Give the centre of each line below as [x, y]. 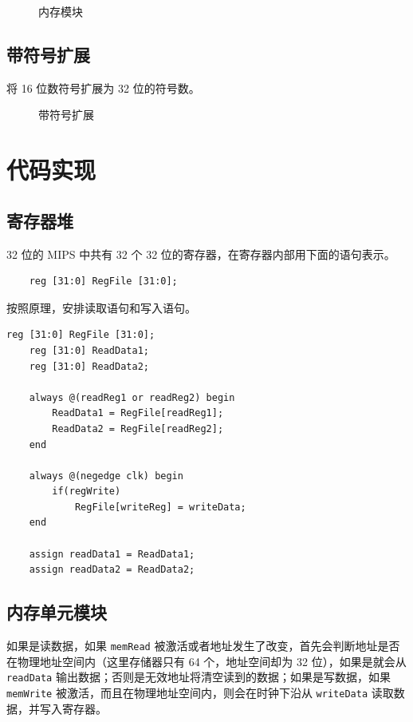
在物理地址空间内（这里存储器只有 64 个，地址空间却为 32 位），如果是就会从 [206, 661]
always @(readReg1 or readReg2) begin [132, 397]
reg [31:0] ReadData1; [89, 350]
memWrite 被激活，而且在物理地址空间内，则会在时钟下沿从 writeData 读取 [200, 692]
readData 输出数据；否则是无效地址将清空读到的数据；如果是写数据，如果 [199, 677]
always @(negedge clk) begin [106, 476]
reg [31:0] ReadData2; [89, 366]
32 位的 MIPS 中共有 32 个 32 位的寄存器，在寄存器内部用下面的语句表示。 [201, 254]
